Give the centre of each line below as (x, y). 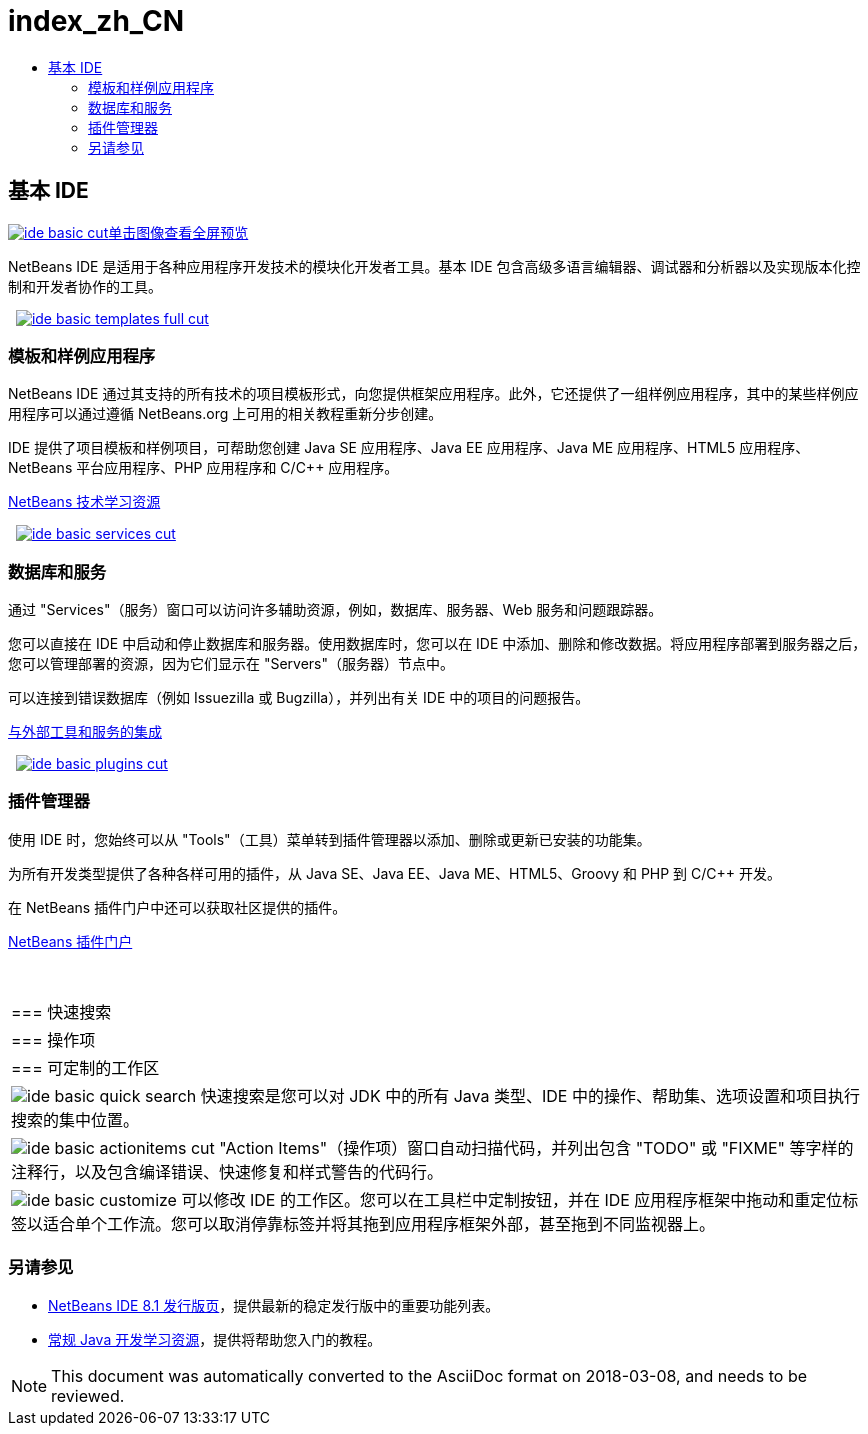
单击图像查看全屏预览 (178, 232)
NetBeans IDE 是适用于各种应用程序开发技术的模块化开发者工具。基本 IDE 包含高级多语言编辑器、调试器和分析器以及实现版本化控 (434, 266)
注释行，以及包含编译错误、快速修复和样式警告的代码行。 (227, 1171)
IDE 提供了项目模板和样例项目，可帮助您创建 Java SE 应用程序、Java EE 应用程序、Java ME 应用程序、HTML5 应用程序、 (409, 448)
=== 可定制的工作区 (85, 1067)
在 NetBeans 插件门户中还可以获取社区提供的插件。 (177, 907)
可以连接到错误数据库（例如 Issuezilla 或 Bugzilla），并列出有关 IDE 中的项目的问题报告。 (299, 698)
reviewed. (88, 1395)
